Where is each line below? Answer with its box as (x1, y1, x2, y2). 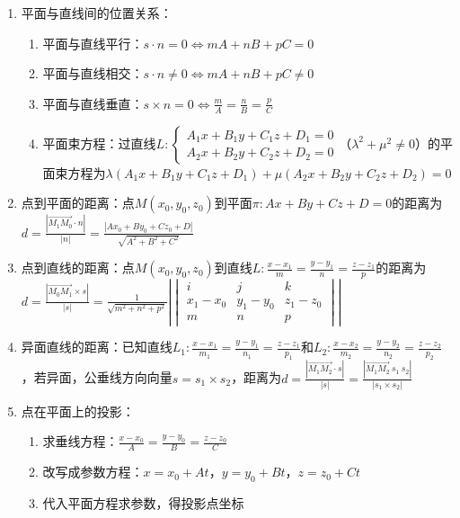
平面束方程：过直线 (42, 133, 156, 152)
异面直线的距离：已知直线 (21, 337, 172, 356)
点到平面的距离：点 (21, 193, 135, 212)
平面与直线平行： (42, 33, 144, 52)
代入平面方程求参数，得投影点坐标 (42, 494, 244, 513)
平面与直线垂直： (42, 94, 144, 112)
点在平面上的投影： (21, 401, 135, 420)
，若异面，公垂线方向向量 (21, 368, 172, 387)
